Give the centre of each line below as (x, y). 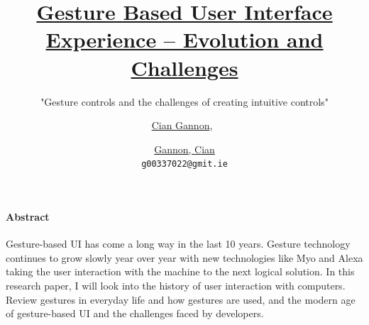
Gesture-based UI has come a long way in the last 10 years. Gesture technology (178, 244)
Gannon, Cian (184, 149)
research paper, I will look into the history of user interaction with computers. (176, 285)
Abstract (28, 216)
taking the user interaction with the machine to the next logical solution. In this (180, 271)
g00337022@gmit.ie (184, 164)
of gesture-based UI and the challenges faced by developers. (135, 313)
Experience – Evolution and (184, 39)
